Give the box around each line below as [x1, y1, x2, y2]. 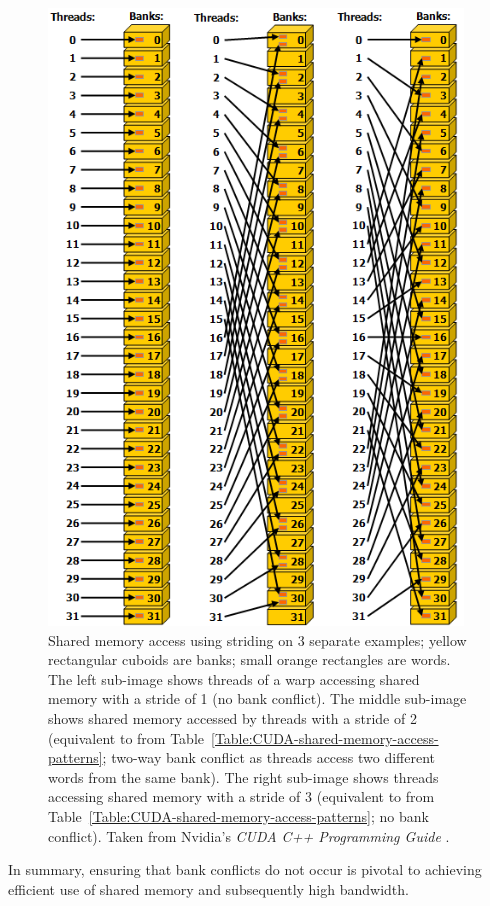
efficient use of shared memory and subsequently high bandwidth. [8, 878, 409, 899]
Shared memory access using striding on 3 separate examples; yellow [48, 629, 467, 650]
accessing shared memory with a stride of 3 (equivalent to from [48, 786, 435, 807]
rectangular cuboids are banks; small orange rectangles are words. [48, 649, 451, 670]
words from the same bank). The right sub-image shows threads [48, 766, 439, 787]
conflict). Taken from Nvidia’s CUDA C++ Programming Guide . [48, 825, 450, 846]
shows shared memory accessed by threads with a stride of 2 [48, 708, 417, 729]
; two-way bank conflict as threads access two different [102, 747, 436, 768]
